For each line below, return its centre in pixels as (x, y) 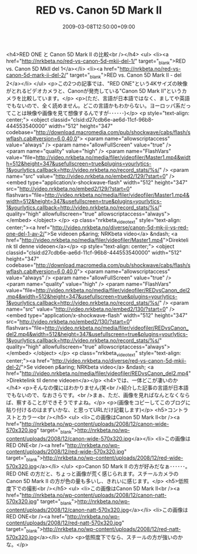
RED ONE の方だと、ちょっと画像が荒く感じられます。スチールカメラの (92, 474)
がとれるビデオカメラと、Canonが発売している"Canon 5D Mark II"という (94, 91)
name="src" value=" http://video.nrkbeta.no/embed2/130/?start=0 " (87, 309)
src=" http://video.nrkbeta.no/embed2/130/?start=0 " (69, 322)
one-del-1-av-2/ (26, 234)
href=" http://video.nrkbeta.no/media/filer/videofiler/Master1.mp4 (85, 240)
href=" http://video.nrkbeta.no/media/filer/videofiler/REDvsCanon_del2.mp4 (97, 373)
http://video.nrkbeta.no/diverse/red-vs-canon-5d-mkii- (119, 361)
